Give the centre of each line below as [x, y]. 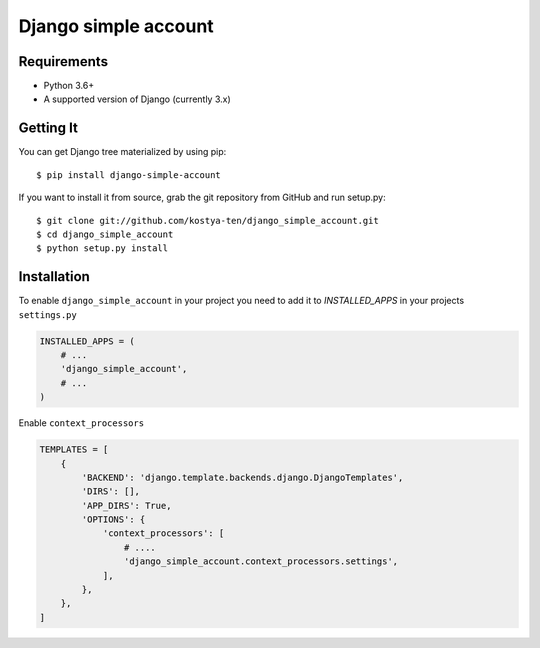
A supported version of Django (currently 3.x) [137, 99]
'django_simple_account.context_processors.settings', [261, 561]
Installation [54, 276]
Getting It [48, 128]
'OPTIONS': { [113, 519]
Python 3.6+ [69, 86]
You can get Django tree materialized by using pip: [122, 152]
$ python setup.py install [102, 248]
